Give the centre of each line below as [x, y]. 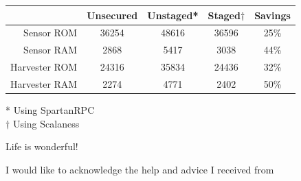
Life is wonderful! [42, 146]
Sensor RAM [51, 50]
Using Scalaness [46, 123]
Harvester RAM [44, 83]
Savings [272, 15]
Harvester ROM [44, 67]
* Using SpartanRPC [50, 109]
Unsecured [112, 15]
